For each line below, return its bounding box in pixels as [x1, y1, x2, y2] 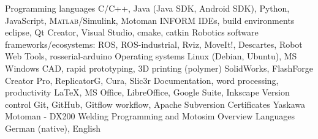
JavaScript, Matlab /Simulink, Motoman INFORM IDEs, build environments [5, 13, 295, 26]
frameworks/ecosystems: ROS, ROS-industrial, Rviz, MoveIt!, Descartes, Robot [5, 37, 303, 50]
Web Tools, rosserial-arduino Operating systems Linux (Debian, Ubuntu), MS [5, 50, 297, 62]
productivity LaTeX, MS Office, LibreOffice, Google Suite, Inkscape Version [5, 86, 290, 99]
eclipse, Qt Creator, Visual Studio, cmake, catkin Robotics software [5, 26, 259, 39]
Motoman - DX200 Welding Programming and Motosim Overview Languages [5, 110, 295, 122]
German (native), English [5, 121, 100, 134]
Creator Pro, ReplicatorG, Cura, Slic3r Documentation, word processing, [5, 73, 279, 86]
